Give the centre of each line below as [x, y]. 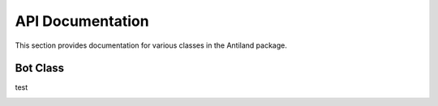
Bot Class [40, 68]
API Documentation [82, 21]
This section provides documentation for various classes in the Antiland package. [151, 45]
